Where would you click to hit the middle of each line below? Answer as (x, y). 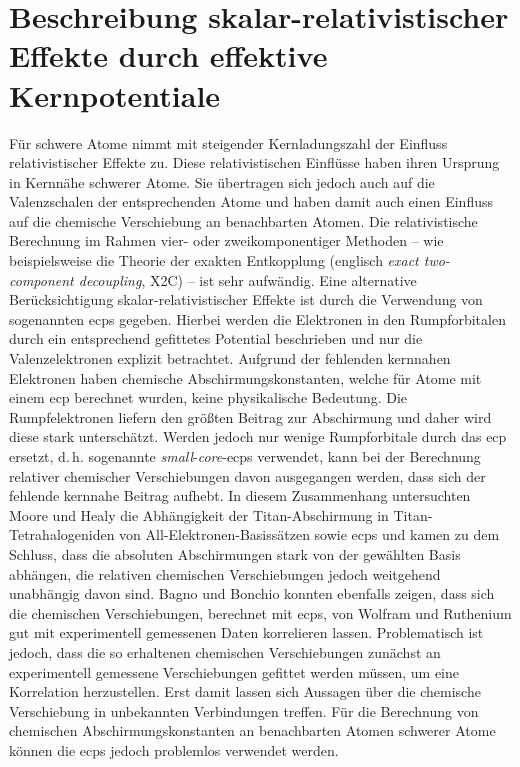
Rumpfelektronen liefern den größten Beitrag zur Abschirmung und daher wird (250, 416)
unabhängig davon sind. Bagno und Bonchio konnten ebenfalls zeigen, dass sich (252, 593)
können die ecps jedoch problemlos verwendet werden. (174, 749)
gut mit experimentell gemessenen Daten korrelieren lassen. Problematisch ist (246, 632)
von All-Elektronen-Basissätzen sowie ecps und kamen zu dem (309, 534)
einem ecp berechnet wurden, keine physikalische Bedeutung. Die (208, 397)
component (41, 279)
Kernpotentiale (115, 94)
